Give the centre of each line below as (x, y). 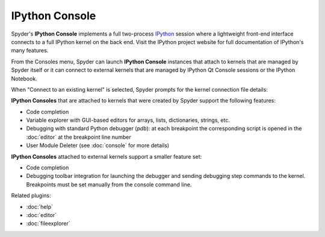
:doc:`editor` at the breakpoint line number (79, 137)
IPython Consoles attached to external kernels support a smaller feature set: (107, 156)
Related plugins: (31, 195)
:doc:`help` (40, 207)
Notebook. (24, 78)
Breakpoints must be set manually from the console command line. (109, 185)
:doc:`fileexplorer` (48, 224)
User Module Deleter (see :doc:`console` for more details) (98, 145)
